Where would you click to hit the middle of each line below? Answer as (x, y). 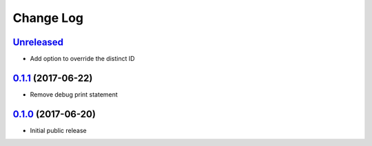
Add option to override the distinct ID (82, 59)
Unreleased (38, 42)
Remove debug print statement (74, 94)
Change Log (48, 18)
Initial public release (59, 130)
